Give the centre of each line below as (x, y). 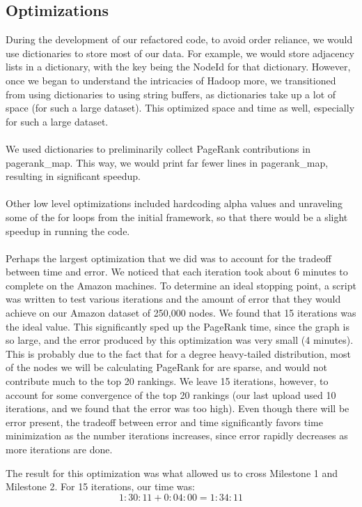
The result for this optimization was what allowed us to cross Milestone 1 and (172, 472)
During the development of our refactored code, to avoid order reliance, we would (179, 39)
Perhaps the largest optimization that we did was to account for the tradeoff (169, 258)
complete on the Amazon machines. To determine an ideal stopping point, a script (181, 285)
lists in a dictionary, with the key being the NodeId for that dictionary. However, (178, 67)
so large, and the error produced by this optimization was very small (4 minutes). (180, 340)
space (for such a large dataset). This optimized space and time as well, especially (180, 108)
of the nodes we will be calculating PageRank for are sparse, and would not (166, 367)
